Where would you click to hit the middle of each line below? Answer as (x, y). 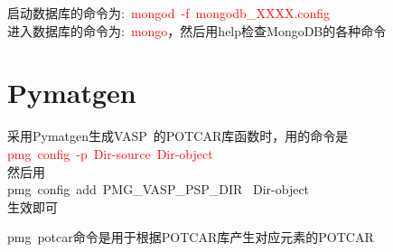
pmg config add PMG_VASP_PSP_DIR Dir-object (159, 189)
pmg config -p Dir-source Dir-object (110, 153)
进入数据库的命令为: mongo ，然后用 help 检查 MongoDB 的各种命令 (197, 30)
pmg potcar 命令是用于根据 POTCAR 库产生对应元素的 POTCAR (191, 237)
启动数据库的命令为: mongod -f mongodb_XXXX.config (169, 13)
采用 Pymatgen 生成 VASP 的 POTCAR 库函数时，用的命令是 (178, 136)
